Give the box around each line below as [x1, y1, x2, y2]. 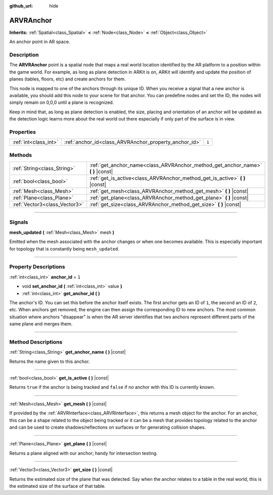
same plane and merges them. [9, 321, 73, 327]
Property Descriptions [9, 263, 65, 270]
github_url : [9, 3, 33, 9]
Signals [9, 219, 28, 226]
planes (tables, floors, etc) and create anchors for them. [9, 76, 126, 82]
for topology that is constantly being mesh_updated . [9, 245, 120, 252]
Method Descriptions [9, 338, 63, 345]
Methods [9, 151, 32, 158]
